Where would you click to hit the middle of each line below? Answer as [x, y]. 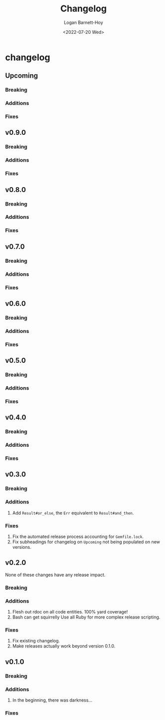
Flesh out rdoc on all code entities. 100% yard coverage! [70, 612]
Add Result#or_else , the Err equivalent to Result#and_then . [73, 513]
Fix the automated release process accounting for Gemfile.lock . [78, 536]
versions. [22, 547]
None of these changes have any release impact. [55, 575]
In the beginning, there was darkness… [52, 700]
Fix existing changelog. [36, 641]
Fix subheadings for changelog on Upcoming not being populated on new [86, 542]
